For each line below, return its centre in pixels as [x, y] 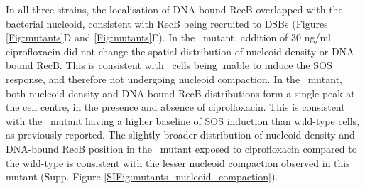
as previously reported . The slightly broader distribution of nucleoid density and [180, 135]
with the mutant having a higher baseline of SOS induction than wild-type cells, [183, 120]
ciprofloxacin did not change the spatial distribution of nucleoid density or [167, 51]
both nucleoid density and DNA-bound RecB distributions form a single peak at [180, 93]
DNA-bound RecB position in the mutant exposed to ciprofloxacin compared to [181, 148]
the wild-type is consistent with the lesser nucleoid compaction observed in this [178, 162]
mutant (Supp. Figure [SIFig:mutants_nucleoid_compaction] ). [142, 177]
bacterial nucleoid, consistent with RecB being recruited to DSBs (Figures [167, 23]
